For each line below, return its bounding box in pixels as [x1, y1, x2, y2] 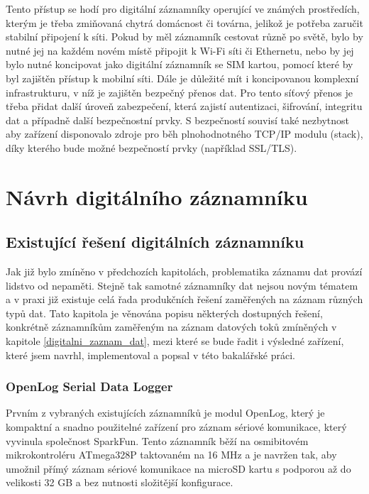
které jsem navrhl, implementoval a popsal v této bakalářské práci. [6, 347, 295, 362]
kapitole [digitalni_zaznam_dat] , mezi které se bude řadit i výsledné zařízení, [6, 334, 344, 348]
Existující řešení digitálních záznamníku [6, 231, 304, 253]
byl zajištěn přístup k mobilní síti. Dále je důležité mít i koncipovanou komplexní [6, 70, 359, 85]
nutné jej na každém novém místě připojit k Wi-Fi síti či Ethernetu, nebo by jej [6, 43, 354, 57]
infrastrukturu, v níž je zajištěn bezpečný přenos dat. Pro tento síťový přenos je [6, 84, 353, 99]
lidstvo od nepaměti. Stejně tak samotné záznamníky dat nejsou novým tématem [6, 278, 358, 292]
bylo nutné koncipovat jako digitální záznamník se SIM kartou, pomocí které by [6, 57, 353, 72]
